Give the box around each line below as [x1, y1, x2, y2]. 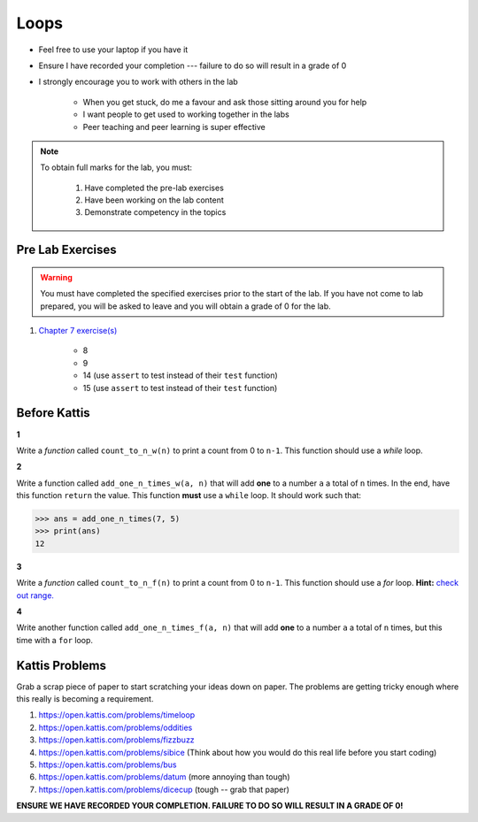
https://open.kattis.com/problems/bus [38, 759, 177, 770]
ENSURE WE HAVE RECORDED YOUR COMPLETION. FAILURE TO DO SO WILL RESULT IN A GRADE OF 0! [16, 801, 404, 811]
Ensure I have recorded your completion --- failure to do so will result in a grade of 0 [38, 60, 347, 71]
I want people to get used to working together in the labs [82, 109, 289, 119]
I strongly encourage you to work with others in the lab [38, 76, 238, 88]
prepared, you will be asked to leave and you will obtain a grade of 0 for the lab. [40, 301, 331, 311]
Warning [40, 272, 73, 282]
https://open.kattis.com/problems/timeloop [38, 710, 196, 720]
